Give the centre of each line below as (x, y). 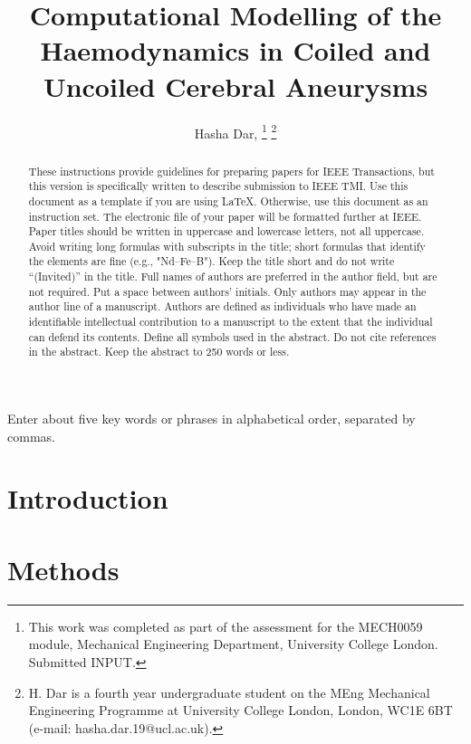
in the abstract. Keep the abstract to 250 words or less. (159, 352)
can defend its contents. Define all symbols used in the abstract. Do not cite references (232, 336)
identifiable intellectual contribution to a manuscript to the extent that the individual (231, 322)
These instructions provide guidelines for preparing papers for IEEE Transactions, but (231, 171)
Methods (63, 569)
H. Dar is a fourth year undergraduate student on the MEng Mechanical (229, 692)
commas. (31, 436)
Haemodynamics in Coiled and (235, 50)
